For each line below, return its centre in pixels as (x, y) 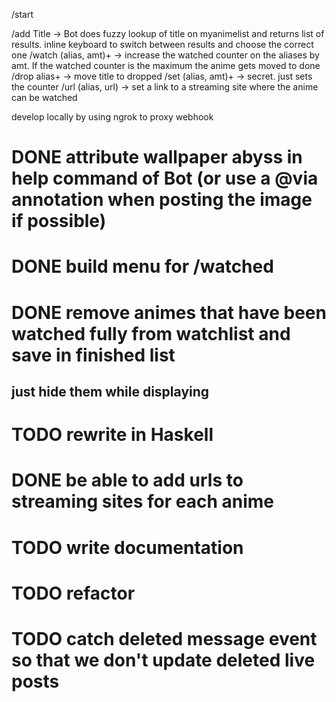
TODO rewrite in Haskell (112, 435)
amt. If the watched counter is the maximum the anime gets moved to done (166, 65)
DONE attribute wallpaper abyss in (157, 157)
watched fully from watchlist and (151, 333)
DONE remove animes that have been (169, 312)
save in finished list (93, 355)
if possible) (59, 221)
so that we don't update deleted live (163, 660)
